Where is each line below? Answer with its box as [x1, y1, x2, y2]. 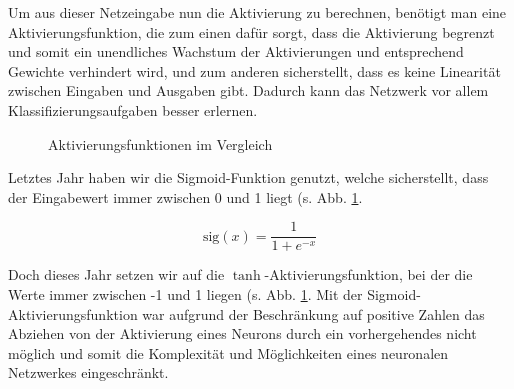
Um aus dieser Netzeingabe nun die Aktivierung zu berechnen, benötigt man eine [8, 2, 507, 22]
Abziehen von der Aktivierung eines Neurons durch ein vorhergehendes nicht [8, 323, 477, 344]
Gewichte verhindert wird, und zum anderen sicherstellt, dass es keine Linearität [8, 60, 501, 81]
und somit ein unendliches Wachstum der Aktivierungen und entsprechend [8, 41, 464, 62]
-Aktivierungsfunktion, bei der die [264, 264, 473, 285]
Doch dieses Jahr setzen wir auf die [8, 264, 225, 285]
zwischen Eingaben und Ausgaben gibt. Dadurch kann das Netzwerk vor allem [8, 80, 489, 101]
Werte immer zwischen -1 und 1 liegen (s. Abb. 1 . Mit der [8, 284, 363, 304]
